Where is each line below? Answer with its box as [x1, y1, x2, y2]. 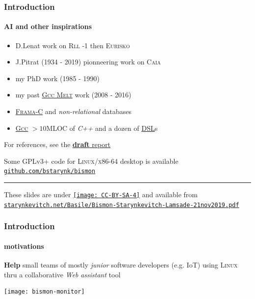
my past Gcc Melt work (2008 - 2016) [15, 90, 131, 100]
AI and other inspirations [4, 21, 92, 31]
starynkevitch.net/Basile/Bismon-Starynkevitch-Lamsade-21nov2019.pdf [4, 201, 239, 209]
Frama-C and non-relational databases [15, 106, 132, 117]
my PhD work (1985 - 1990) [15, 73, 100, 83]
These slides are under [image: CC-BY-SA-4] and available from [4, 189, 198, 200]
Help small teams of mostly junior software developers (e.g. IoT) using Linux [4, 260, 238, 269]
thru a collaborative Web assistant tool [4, 269, 121, 279]
